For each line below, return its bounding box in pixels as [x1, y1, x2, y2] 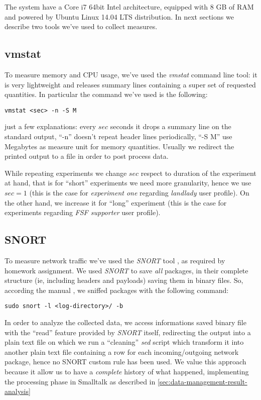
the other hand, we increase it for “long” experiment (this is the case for [5, 197, 227, 208]
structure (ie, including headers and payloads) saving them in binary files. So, [5, 275, 243, 285]
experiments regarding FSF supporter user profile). [5, 207, 161, 218]
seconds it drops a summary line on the [110, 121, 231, 132]
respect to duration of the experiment [141, 167, 256, 178]
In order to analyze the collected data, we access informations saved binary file [5, 317, 246, 327]
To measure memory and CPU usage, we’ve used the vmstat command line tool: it [5, 69, 257, 79]
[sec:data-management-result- [157, 376, 247, 386]
